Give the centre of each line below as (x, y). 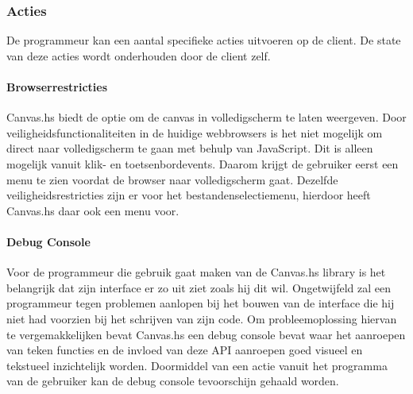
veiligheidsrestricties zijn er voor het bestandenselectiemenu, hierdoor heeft (189, 195)
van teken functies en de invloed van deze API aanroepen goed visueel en (185, 350)
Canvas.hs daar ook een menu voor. (93, 210)
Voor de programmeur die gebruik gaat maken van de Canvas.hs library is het (196, 272)
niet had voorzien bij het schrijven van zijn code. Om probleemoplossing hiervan (202, 318)
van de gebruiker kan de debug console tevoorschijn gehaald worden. (173, 381)
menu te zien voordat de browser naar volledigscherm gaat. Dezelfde (172, 179)
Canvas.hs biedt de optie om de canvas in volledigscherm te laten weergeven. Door (206, 117)
